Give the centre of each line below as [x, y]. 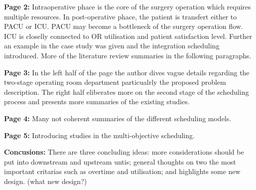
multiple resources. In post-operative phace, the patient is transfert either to [121, 16]
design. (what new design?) [46, 181]
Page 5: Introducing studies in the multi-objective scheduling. [99, 135]
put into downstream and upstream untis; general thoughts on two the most [120, 161]
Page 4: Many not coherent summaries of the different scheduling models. [118, 118]
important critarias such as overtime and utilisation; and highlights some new [122, 171]
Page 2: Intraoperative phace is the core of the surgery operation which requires [128, 6]
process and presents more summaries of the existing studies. [97, 101]
